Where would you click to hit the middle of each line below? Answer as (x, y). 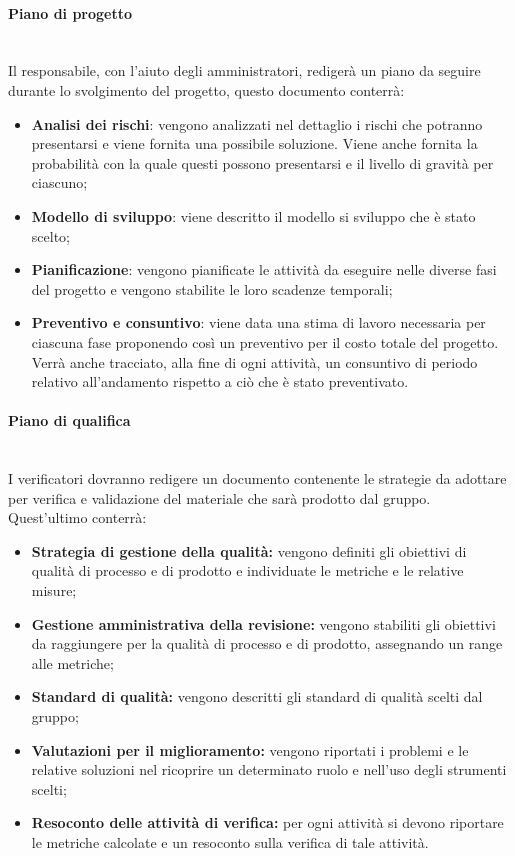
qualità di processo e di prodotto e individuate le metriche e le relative (247, 570)
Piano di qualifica (69, 420)
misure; (54, 590)
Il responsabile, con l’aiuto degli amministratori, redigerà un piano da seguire (244, 70)
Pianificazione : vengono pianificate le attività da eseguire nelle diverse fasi (264, 269)
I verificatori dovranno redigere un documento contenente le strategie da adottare (257, 478)
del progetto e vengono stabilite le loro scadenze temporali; (212, 288)
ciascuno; (59, 182)
